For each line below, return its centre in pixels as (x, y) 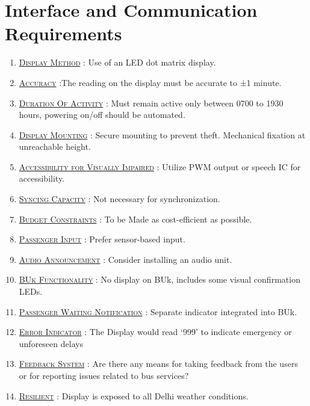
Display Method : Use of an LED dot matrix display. (117, 62)
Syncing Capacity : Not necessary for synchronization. (119, 199)
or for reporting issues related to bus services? (104, 375)
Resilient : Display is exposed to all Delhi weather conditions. (134, 395)
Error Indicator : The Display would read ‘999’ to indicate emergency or (155, 332)
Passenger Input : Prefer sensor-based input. (102, 239)
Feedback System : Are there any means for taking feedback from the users (158, 364)
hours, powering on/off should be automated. (102, 115)
